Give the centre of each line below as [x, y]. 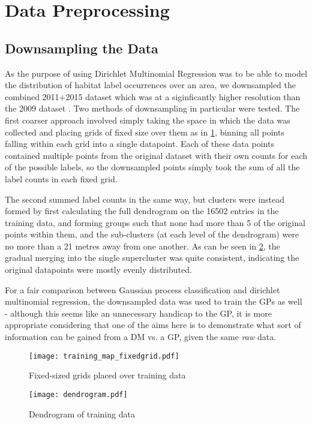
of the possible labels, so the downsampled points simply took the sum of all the [152, 167]
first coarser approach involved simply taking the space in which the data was [148, 120]
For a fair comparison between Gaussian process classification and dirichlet [142, 289]
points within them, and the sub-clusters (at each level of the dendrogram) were [152, 234]
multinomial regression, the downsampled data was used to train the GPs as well [154, 301]
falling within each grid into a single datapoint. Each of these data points [139, 144]
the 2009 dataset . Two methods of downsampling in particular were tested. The [152, 108]
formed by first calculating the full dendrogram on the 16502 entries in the [142, 211]
